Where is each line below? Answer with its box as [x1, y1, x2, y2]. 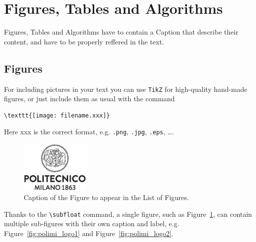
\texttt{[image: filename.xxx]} [4, 112, 110, 119]
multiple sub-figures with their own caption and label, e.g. [4, 218, 180, 229]
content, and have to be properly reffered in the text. [4, 36, 164, 46]
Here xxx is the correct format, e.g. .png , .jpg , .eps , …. [4, 126, 174, 137]
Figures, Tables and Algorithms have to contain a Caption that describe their [4, 27, 239, 37]
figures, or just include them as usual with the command [4, 93, 175, 104]
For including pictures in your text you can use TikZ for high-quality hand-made [4, 83, 248, 94]
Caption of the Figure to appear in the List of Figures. [24, 192, 189, 202]
